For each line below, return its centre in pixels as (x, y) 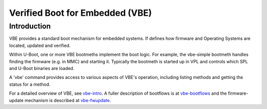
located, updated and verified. (40, 45)
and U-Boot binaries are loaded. (42, 68)
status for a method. (30, 84)
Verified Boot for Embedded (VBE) (81, 13)
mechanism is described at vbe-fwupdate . (68, 100)
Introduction (30, 26)
